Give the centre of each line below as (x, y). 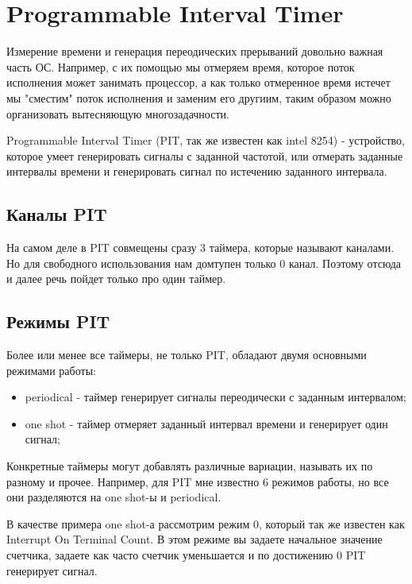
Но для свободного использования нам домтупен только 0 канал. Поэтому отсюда (204, 263)
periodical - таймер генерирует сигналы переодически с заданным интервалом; (216, 397)
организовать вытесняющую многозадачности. (118, 113)
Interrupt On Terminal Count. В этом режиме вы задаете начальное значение (194, 539)
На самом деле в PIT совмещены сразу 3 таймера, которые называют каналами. (200, 248)
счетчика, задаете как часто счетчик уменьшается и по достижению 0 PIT (186, 555)
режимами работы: (51, 370)
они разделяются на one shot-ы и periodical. (114, 497)
